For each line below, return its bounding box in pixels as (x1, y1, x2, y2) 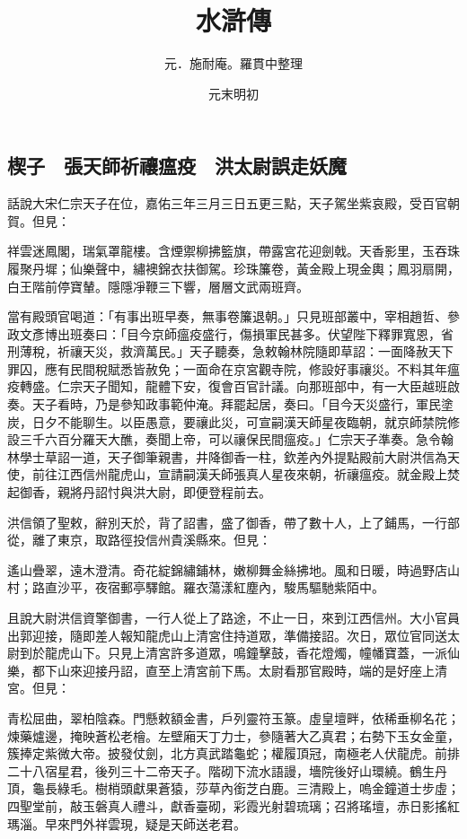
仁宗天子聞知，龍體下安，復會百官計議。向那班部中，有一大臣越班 (57, 377, 447, 396)
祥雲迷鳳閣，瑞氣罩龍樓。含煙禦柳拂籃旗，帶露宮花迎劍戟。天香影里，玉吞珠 (7, 241, 460, 260)
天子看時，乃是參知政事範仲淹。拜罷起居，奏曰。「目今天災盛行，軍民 (31, 395, 441, 414)
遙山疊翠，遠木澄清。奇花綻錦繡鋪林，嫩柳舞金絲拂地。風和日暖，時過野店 (7, 560, 447, 579)
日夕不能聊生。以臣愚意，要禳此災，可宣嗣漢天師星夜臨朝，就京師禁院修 (31, 412, 460, 431)
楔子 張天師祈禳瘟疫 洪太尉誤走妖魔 (7, 152, 347, 179)
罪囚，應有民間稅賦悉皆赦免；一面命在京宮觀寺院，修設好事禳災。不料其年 (7, 359, 447, 378)
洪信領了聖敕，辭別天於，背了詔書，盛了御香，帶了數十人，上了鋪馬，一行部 (7, 512, 460, 531)
